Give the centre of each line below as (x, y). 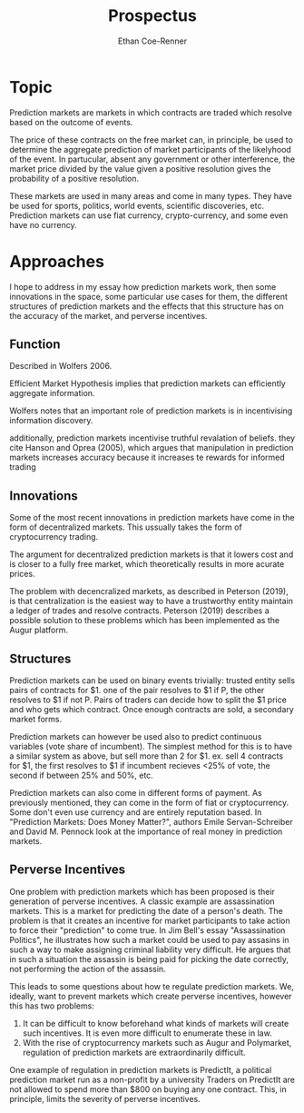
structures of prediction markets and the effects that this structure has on (147, 306)
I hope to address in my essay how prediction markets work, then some (143, 286)
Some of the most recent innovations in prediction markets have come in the (152, 518)
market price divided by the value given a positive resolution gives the (140, 168)
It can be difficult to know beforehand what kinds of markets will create (156, 1023)
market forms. (36, 720)
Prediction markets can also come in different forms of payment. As (136, 793)
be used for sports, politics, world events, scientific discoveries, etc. (137, 205)
